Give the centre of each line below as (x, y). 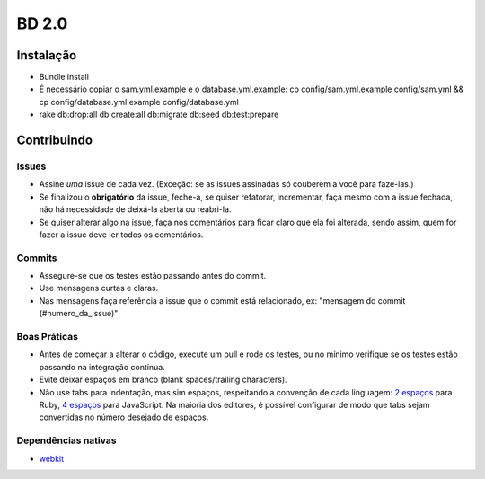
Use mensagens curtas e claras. (99, 288)
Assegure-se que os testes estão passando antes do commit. (153, 276)
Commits (37, 258)
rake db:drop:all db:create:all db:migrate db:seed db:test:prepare (159, 115)
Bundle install (64, 77)
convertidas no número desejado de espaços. (124, 417)
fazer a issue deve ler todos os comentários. (121, 235)
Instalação (47, 55)
